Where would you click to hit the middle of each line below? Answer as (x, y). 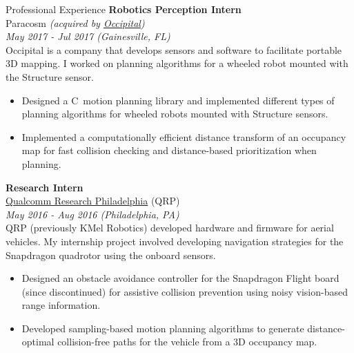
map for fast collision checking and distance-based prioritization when (169, 150)
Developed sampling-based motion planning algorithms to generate (163, 328)
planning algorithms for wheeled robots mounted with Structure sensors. (175, 114)
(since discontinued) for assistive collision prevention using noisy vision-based (185, 291)
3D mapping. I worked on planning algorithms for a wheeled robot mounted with (177, 63)
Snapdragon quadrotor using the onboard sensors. (111, 255)
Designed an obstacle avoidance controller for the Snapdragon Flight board (180, 278)
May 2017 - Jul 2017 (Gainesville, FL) (88, 36)
